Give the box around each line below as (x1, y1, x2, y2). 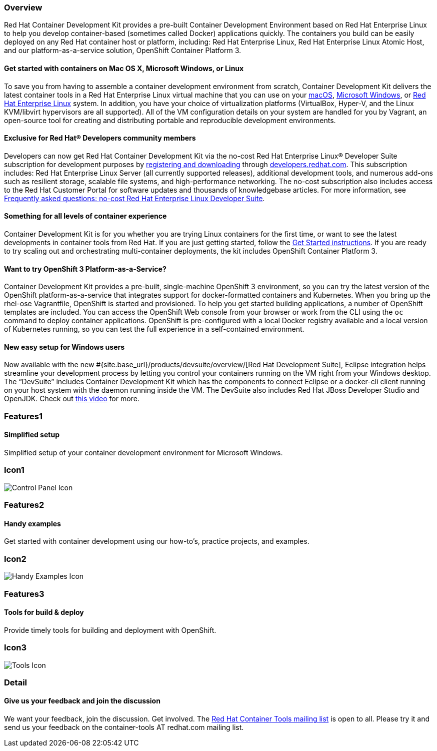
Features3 (4, 588, 44, 599)
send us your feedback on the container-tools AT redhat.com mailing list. (4, 723, 244, 732)
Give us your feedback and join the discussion (4, 696, 160, 705)
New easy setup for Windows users (4, 342, 125, 351)
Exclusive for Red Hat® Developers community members (4, 134, 196, 143)
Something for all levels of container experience (4, 212, 167, 221)
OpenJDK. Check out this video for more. (4, 394, 139, 403)
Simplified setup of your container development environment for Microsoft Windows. (4, 448, 283, 457)
